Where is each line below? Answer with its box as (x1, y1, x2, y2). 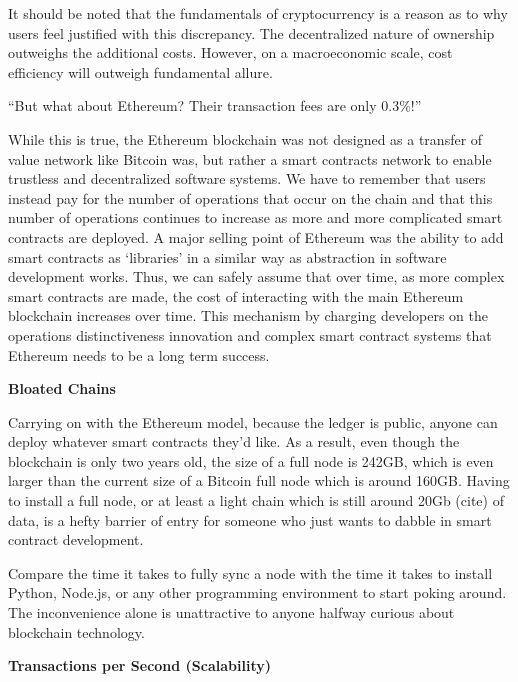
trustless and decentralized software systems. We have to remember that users (8, 168, 486, 189)
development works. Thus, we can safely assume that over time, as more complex (8, 266, 505, 287)
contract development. (8, 529, 144, 550)
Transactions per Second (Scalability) (8, 655, 271, 676)
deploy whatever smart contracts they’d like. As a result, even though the (8, 431, 460, 452)
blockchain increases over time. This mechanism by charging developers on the (8, 305, 488, 326)
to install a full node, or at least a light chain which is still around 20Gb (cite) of (8, 490, 504, 511)
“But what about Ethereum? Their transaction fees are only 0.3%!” (8, 95, 422, 116)
